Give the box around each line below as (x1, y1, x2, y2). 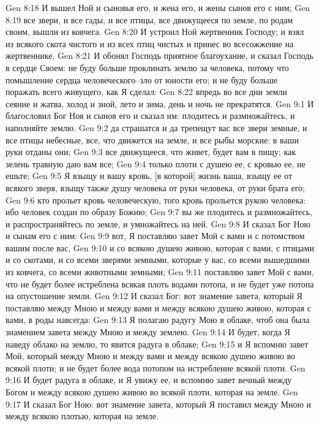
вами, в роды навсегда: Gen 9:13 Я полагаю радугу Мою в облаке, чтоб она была (6, 313, 310, 326)
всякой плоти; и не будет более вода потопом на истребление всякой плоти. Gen (6, 361, 306, 374)
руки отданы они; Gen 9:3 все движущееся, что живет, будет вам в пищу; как (6, 145, 296, 158)
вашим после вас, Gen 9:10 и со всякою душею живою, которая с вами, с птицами (6, 241, 314, 254)
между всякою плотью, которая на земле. (6, 409, 159, 422)
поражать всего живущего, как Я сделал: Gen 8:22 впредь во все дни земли (6, 85, 287, 98)
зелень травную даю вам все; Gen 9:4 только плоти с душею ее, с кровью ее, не (6, 157, 306, 170)
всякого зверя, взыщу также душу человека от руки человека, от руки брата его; (6, 181, 305, 194)
